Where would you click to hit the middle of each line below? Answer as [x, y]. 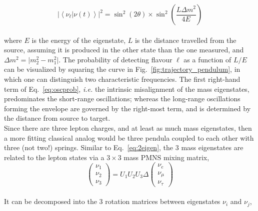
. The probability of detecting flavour [115, 59]
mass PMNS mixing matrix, [166, 157]
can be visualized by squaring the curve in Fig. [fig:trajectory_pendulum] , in [122, 69]
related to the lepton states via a [54, 157]
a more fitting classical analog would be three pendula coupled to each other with [129, 137]
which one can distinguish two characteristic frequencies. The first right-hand [122, 79]
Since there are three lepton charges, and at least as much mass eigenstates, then [128, 127]
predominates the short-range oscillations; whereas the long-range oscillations [122, 99]
